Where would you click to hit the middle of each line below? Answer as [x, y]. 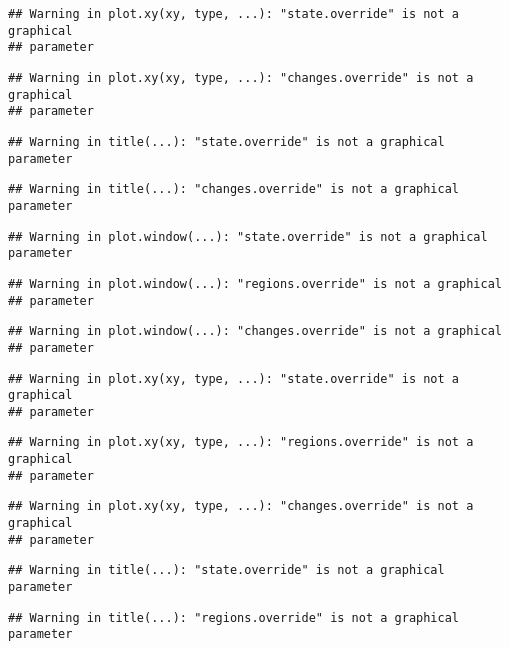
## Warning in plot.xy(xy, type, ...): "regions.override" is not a [241, 442]
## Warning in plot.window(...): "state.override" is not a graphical [248, 236]
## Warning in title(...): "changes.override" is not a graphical [234, 189]
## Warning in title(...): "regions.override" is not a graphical [234, 617]
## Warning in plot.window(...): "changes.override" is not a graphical [255, 331]
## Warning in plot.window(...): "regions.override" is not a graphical [255, 283]
